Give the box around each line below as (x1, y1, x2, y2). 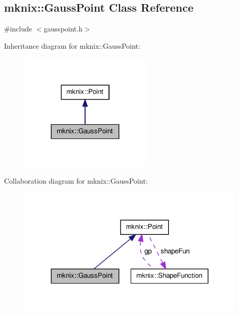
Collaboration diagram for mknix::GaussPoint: (4, 175, 148, 186)
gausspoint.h (44, 23, 83, 34)
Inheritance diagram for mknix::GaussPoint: (4, 40, 140, 51)
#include (4, 23, 32, 34)
